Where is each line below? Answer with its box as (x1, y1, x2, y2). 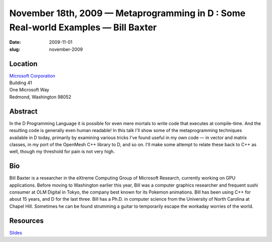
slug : (9, 46, 20, 52)
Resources (9, 216, 44, 225)
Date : (9, 39, 21, 45)
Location (9, 59, 38, 68)
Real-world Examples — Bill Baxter (9, 22, 157, 33)
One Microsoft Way (9, 87, 50, 93)
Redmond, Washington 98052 (9, 94, 72, 100)
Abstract (9, 107, 38, 115)
